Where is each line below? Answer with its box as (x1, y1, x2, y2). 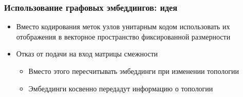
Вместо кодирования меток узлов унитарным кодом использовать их (16, 21, 230, 32)
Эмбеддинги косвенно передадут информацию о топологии (28, 83, 213, 93)
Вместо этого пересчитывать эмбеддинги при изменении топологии (28, 66, 239, 76)
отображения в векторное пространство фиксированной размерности (16, 31, 231, 42)
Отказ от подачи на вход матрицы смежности (16, 48, 158, 59)
